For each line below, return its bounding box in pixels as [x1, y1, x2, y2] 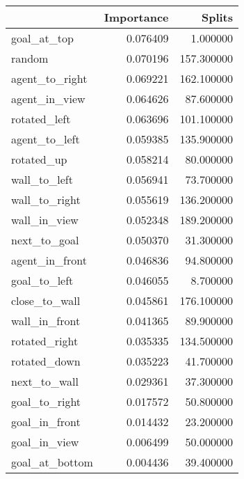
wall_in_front [11, 313, 81, 329]
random [11, 50, 49, 66]
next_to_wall [11, 373, 79, 389]
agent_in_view [11, 91, 86, 107]
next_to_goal [11, 232, 79, 248]
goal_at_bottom [11, 454, 93, 470]
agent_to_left [11, 131, 80, 147]
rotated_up [11, 151, 67, 167]
